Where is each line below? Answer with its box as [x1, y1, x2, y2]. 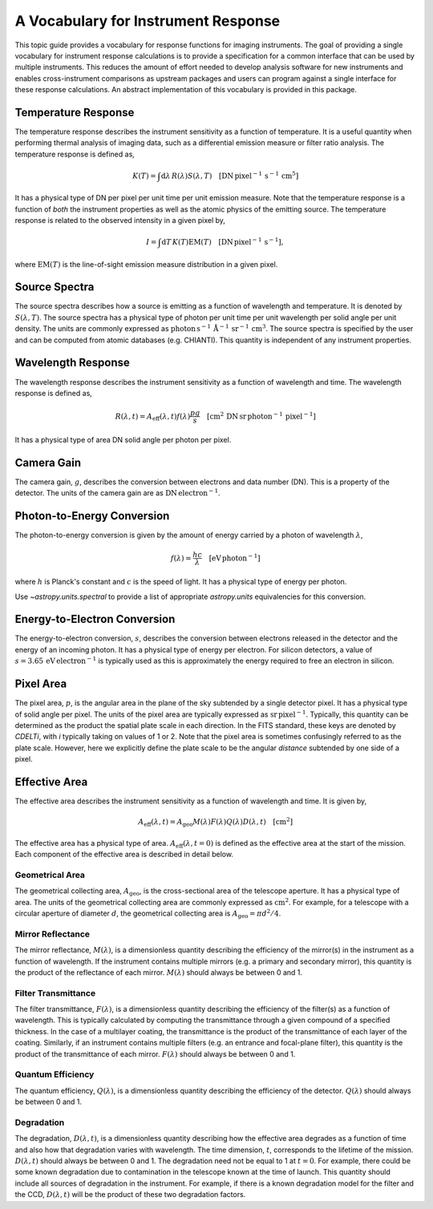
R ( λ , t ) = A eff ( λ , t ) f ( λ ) [115, 411, 191, 423]
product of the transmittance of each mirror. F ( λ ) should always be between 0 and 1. [14, 1049, 296, 1058]
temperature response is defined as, [14, 149, 136, 159]
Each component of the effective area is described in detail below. [14, 850, 234, 859]
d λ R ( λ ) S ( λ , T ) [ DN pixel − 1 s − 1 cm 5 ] [160, 170, 299, 180]
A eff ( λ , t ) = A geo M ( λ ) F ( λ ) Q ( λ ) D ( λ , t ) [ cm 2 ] [138, 816, 293, 828]
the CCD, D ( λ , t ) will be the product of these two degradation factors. [14, 1190, 246, 1199]
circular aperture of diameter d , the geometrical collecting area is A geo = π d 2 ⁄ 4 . [14, 908, 281, 920]
